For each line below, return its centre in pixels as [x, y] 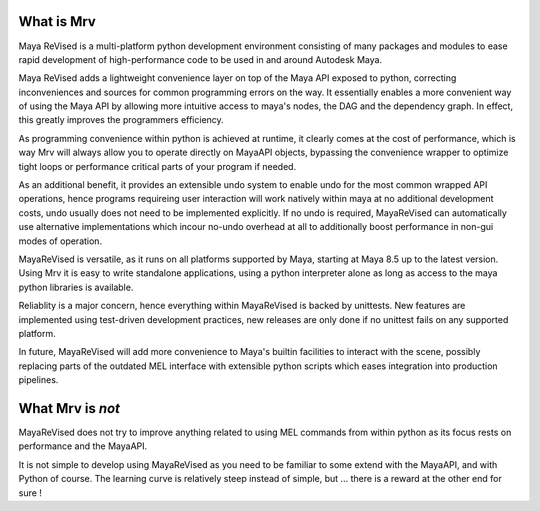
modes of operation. [60, 241]
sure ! [30, 492]
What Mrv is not [69, 408]
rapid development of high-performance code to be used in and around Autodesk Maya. [200, 59]
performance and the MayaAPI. [83, 446]
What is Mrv [57, 21]
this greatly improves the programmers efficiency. [121, 120]
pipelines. [38, 380]
